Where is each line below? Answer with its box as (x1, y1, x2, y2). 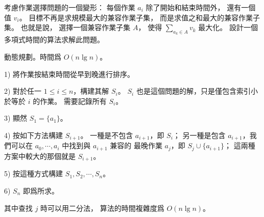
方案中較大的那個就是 (4, 150, 76, 161)
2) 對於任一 (4, 86, 42, 96)
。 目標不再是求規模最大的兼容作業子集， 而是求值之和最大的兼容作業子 (19, 12, 260, 22)
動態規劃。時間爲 (4, 51, 61, 62)
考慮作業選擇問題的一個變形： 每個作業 (4, 2, 135, 12)
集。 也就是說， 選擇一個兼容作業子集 (4, 22, 131, 33)
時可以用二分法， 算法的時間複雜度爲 (40, 202, 164, 213)
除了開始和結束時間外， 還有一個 (146, 2, 256, 12)
